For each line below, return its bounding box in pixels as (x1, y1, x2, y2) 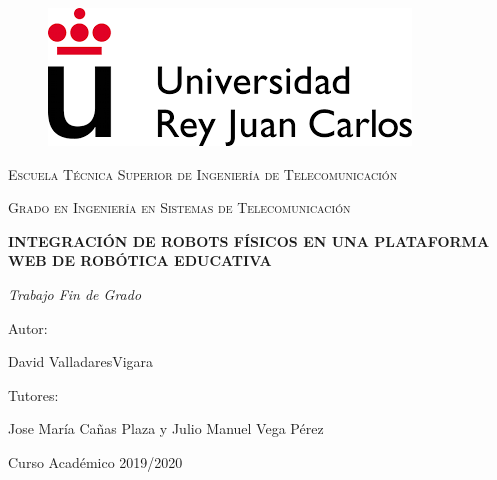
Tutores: (8, 384, 59, 405)
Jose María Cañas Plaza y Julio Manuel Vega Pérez (8, 418, 324, 439)
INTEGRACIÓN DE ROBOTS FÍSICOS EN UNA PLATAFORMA (8, 230, 490, 251)
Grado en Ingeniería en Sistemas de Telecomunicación (8, 197, 351, 218)
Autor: (8, 317, 48, 338)
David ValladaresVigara (8, 351, 154, 372)
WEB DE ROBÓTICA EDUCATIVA (8, 250, 272, 271)
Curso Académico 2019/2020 (8, 451, 183, 472)
